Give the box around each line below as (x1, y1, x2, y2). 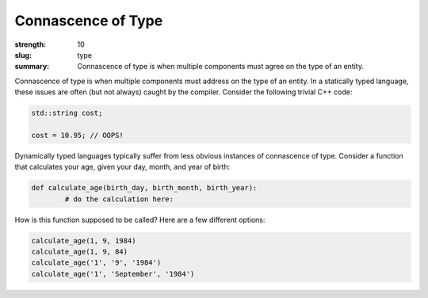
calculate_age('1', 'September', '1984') (31, 269, 195, 278)
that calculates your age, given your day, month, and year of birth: (14, 162, 231, 172)
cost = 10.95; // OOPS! (31, 131, 124, 139)
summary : (14, 62, 50, 71)
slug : (14, 50, 32, 59)
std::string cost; (31, 109, 103, 118)
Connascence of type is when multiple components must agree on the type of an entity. (77, 62, 365, 71)
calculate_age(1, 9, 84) (31, 246, 128, 256)
